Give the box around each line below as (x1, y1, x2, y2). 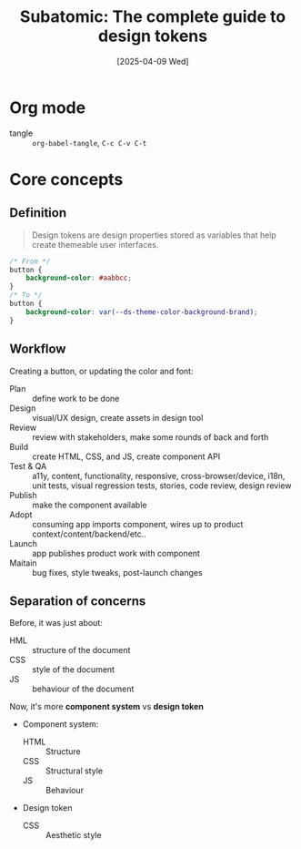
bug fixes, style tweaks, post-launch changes (32, 567, 203, 578)
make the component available (32, 499, 147, 510)
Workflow (9, 342, 66, 357)
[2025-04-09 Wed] (116, 56, 189, 66)
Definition (9, 205, 66, 220)
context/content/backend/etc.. (32, 528, 147, 539)
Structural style (45, 765, 103, 776)
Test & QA (9, 460, 47, 471)
